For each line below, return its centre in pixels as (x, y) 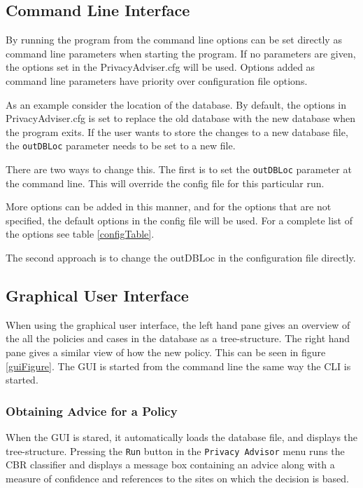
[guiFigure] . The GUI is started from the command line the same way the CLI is (178, 366)
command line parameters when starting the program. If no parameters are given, (181, 53)
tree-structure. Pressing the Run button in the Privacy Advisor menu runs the (175, 450)
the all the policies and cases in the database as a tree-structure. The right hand (178, 338)
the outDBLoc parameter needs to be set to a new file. (121, 145)
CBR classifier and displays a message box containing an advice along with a (170, 465)
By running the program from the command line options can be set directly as (174, 40)
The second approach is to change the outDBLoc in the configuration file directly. (181, 258)
